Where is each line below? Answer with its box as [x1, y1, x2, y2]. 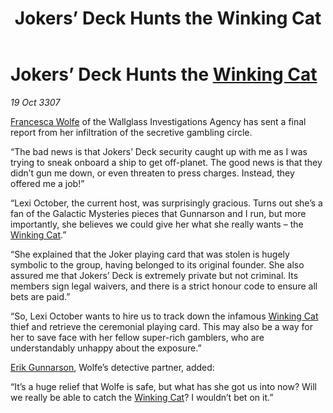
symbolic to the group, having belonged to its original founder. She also [10, 258, 305, 271]
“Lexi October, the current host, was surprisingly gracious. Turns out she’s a [10, 197, 323, 209]
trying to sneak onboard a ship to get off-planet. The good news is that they [10, 156, 323, 168]
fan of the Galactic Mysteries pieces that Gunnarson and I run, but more [10, 207, 307, 219]
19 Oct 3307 [10, 96, 61, 108]
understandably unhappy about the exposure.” [10, 342, 202, 354]
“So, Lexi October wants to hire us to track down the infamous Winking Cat [10, 310, 319, 322]
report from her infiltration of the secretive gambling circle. [10, 126, 253, 138]
